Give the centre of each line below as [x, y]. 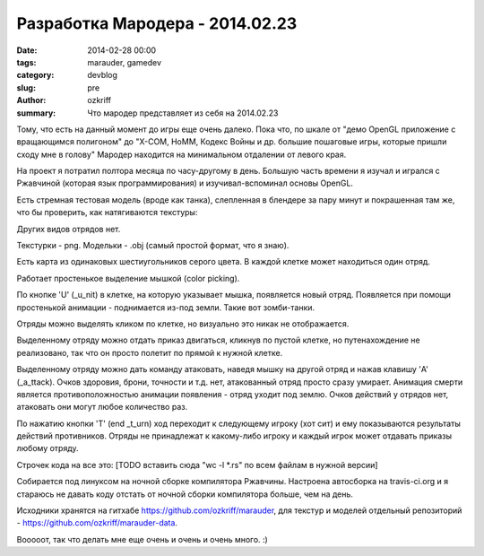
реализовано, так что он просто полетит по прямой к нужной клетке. [150, 352]
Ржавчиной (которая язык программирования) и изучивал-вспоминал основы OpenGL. [185, 183]
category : [35, 75]
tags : [26, 62]
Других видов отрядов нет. [69, 229]
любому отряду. [48, 448]
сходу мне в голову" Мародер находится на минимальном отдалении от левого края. [181, 154]
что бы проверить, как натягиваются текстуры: [107, 213]
